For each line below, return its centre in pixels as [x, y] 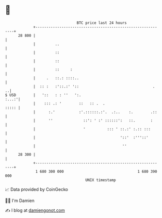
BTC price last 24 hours [102, 23]
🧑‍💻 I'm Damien [20, 201]
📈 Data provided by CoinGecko [37, 189]
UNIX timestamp [101, 180]
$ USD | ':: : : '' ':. [43, 95]
